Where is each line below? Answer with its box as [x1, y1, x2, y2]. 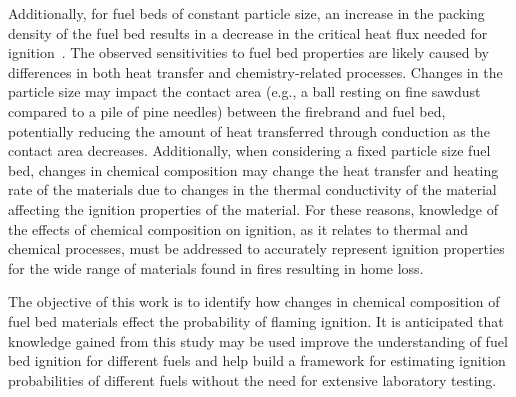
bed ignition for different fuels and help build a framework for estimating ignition [8, 350, 506, 371]
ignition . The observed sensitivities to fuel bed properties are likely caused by [8, 42, 489, 63]
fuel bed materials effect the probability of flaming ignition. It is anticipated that [8, 310, 504, 331]
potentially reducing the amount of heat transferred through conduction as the [8, 120, 490, 141]
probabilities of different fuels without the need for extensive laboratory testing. [8, 369, 497, 390]
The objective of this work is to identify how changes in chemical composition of [8, 291, 500, 312]
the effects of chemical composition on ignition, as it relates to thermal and [8, 218, 469, 239]
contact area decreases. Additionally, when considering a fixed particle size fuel [8, 140, 491, 161]
